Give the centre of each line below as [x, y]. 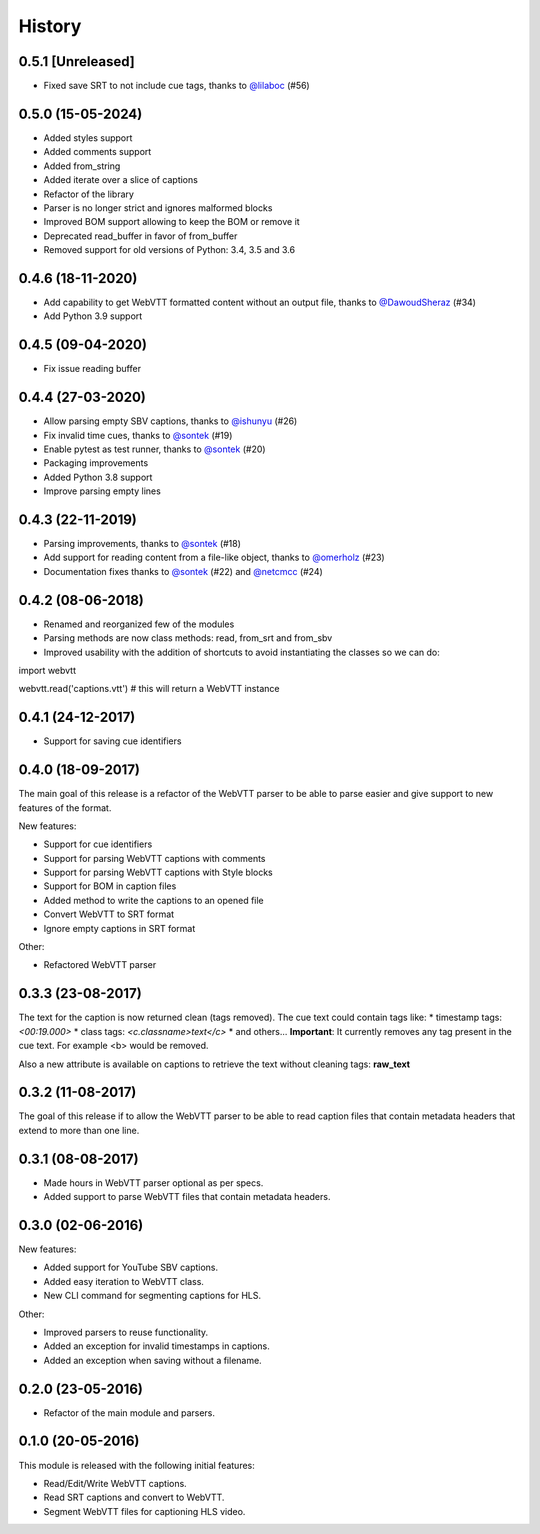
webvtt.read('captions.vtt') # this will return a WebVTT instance [149, 689]
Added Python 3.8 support [98, 477]
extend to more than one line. [79, 1130]
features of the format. [65, 807]
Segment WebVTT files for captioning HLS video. [144, 1511]
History [50, 26]
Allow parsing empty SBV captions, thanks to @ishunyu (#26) [170, 421]
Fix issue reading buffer [92, 369]
